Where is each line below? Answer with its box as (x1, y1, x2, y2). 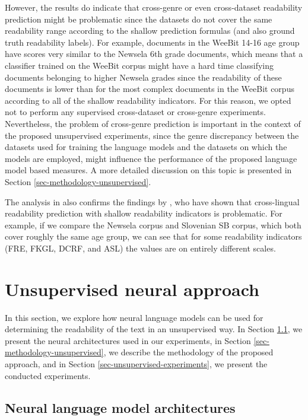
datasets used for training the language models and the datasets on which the (5, 141, 287, 153)
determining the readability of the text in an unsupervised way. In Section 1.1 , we (5, 323, 303, 335)
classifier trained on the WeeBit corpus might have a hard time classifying (5, 59, 274, 71)
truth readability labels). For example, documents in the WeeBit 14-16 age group (5, 36, 300, 48)
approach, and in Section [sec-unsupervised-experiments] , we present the (5, 357, 268, 370)
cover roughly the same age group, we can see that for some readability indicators (5, 230, 302, 243)
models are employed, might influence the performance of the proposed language (5, 152, 297, 164)
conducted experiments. (5, 369, 91, 381)
